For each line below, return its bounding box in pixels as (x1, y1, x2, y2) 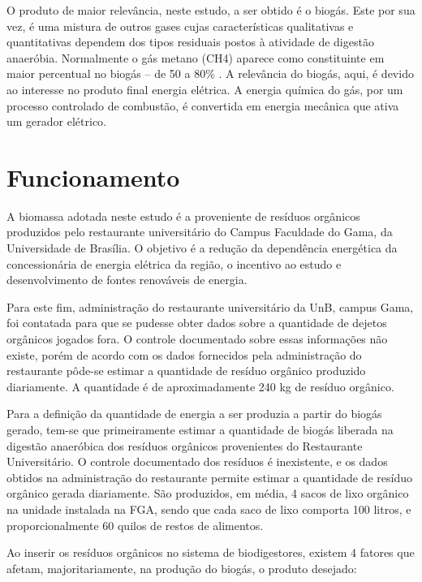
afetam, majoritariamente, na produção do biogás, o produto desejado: (6, 559, 357, 576)
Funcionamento (6, 160, 180, 193)
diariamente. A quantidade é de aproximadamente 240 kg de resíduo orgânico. (6, 377, 394, 394)
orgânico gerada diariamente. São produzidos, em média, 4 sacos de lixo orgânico (6, 485, 409, 502)
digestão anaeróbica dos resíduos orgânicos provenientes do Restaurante (6, 437, 363, 454)
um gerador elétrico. (6, 113, 107, 130)
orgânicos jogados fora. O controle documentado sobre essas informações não (6, 330, 388, 347)
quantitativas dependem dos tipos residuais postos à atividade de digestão (6, 33, 374, 50)
